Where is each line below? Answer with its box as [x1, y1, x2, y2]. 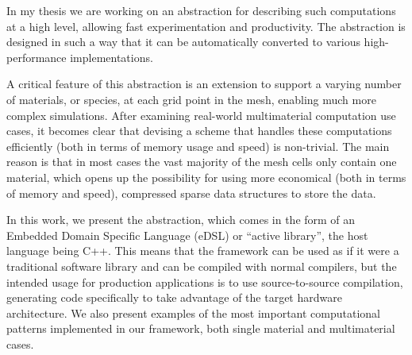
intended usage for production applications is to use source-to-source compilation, [6, 273, 403, 290]
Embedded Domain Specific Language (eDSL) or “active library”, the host [6, 226, 368, 243]
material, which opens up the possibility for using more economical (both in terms [6, 168, 406, 185]
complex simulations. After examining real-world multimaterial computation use [6, 106, 396, 123]
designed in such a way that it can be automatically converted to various [6, 33, 360, 50]
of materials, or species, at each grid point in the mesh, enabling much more [6, 91, 376, 107]
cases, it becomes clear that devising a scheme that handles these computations [6, 122, 392, 139]
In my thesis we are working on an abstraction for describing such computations [6, 2, 396, 18]
